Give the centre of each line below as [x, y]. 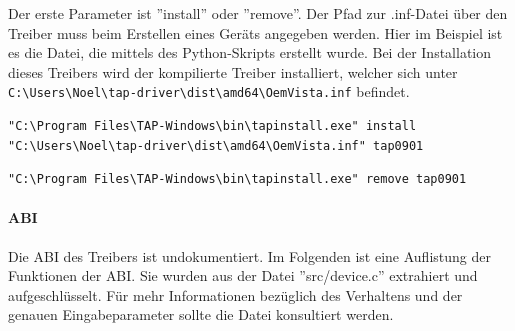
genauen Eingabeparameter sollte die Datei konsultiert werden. [201, 314]
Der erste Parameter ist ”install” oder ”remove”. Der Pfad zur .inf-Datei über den [258, 13]
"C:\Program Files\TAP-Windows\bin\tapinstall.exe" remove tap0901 [237, 179]
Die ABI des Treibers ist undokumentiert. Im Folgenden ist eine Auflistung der [249, 255]
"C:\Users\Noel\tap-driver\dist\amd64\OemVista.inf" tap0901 [216, 145]
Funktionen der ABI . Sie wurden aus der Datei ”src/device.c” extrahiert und [243, 275]
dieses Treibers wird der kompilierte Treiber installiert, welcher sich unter [233, 71]
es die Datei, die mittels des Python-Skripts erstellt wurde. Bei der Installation [250, 52]
